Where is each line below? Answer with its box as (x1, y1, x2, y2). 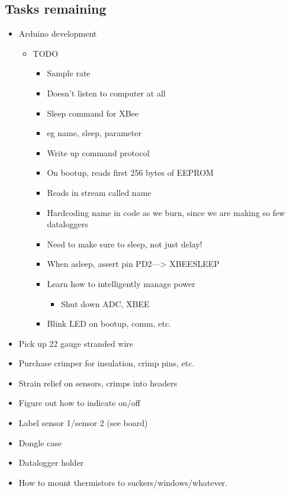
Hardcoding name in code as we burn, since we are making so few (47, 206, 285, 218)
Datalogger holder (18, 456, 84, 469)
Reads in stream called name (47, 186, 152, 198)
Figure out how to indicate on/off (18, 397, 140, 409)
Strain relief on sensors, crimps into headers (18, 376, 178, 389)
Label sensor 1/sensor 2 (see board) (18, 417, 148, 429)
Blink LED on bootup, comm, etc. (47, 317, 172, 330)
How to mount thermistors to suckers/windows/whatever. (18, 476, 228, 488)
